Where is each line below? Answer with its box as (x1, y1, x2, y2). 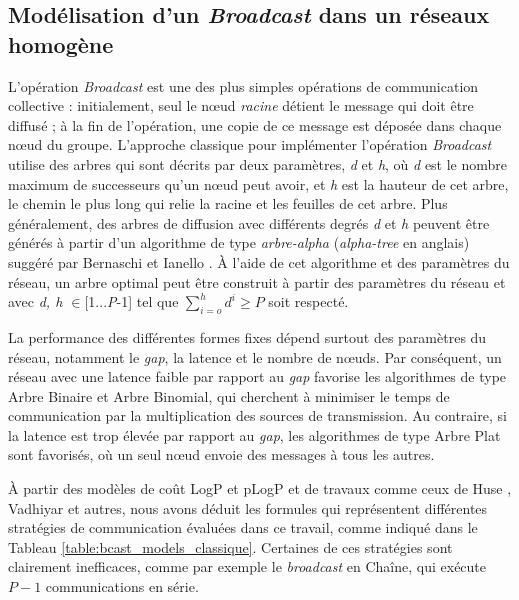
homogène (8, 28, 114, 59)
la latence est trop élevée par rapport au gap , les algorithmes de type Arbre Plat (8, 424, 501, 445)
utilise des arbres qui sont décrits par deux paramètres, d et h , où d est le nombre (8, 153, 508, 174)
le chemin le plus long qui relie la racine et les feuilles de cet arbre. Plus (8, 193, 448, 214)
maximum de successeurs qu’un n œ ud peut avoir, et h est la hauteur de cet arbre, (8, 173, 509, 194)
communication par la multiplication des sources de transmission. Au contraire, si (8, 405, 507, 426)
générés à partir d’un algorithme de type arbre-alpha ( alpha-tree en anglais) (8, 232, 470, 253)
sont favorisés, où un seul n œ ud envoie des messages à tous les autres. (8, 444, 435, 465)
